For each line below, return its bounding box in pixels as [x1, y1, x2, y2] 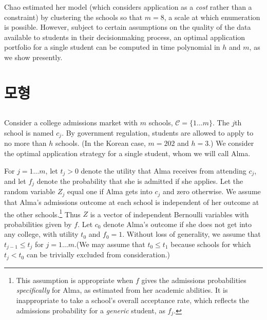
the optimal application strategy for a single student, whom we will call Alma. [4, 147, 251, 158]
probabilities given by [4, 218, 72, 229]
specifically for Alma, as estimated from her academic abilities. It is [16, 285, 228, 295]
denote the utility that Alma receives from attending [81, 165, 246, 176]
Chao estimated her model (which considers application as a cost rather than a [4, 2, 252, 12]
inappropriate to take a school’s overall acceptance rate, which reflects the [16, 295, 249, 306]
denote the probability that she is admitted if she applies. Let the [36, 176, 243, 186]
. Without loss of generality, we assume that [122, 229, 261, 239]
